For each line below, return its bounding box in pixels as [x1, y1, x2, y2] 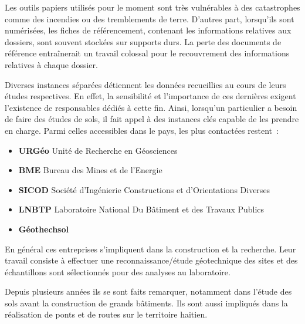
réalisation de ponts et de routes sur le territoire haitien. [5, 308, 208, 320]
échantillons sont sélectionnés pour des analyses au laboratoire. [5, 265, 231, 278]
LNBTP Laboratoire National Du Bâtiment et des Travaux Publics [18, 203, 265, 215]
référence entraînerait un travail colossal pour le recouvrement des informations [5, 47, 290, 59]
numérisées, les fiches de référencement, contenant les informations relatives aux [5, 24, 292, 36]
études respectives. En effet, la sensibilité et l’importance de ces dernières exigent [5, 90, 296, 102]
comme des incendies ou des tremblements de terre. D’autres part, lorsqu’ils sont [5, 12, 294, 25]
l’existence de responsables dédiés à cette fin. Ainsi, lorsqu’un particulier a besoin [5, 101, 297, 113]
